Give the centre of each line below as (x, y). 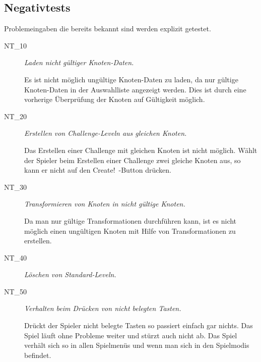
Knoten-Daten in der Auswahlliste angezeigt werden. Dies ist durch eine (135, 89)
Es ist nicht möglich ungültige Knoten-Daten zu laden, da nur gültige (131, 79)
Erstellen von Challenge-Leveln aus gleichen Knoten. (106, 133)
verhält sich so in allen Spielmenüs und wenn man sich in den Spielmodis (137, 345)
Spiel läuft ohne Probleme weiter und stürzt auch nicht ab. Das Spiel (131, 335)
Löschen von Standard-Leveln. (70, 274)
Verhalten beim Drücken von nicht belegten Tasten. (103, 308)
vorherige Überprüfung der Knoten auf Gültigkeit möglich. (115, 99)
